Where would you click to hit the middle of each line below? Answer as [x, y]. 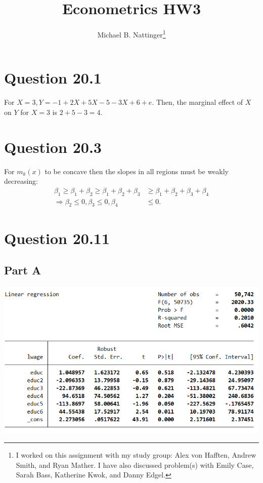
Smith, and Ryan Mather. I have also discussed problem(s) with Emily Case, [135, 465]
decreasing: [21, 181]
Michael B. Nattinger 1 [131, 34]
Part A [23, 270]
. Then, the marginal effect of [198, 102]
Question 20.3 [53, 147]
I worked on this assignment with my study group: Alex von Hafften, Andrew [136, 455]
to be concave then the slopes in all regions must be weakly [137, 171]
